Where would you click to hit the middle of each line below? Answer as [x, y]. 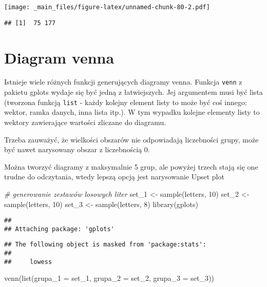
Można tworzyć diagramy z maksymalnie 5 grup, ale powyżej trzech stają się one [131, 166]
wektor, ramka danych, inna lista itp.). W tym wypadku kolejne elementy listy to [132, 112]
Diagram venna [59, 57]
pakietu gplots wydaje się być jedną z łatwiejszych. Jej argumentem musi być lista [133, 92]
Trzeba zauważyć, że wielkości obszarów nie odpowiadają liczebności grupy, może [131, 139]
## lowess [28, 262]
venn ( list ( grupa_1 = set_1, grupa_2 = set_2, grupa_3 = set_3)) [109, 278]
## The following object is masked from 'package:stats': [105, 245]
